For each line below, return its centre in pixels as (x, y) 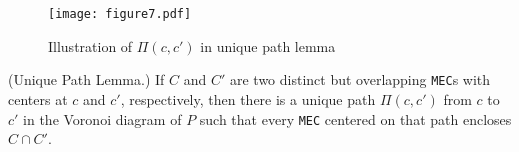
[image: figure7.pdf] (120, 14)
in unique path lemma (268, 45)
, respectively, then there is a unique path (248, 98)
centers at (38, 98)
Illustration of (90, 45)
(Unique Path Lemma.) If (86, 79)
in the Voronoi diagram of (102, 118)
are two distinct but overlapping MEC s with (360, 79)
